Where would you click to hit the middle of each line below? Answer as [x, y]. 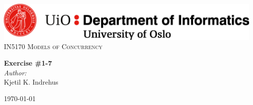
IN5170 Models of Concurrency [53, 46]
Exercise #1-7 [28, 63]
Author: [15, 72]
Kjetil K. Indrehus [31, 82]
